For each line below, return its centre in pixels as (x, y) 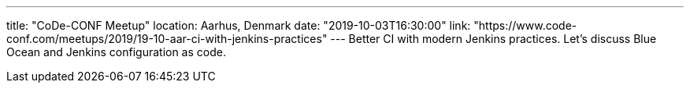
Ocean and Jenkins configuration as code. (116, 52)
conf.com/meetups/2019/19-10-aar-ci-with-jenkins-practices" (167, 39)
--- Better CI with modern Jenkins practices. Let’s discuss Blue (493, 39)
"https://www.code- (525, 25)
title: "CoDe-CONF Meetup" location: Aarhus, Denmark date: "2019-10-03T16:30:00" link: (239, 25)
